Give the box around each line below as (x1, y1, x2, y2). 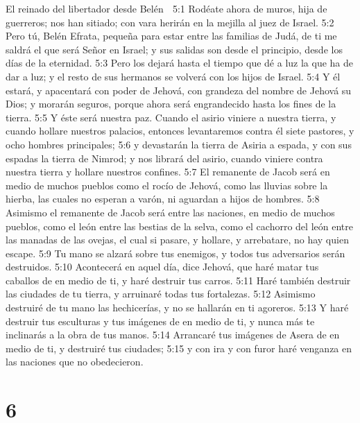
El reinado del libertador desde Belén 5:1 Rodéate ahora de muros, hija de (6, 1, 327, 15)
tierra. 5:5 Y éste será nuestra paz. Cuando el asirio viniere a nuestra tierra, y (6, 110, 336, 124)
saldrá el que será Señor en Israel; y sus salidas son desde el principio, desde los (6, 42, 343, 56)
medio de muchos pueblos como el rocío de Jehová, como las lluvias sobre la (6, 178, 328, 192)
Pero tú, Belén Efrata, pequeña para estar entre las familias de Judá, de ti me (6, 28, 337, 43)
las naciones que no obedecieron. (6, 354, 144, 369)
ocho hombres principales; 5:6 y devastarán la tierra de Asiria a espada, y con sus (6, 137, 352, 151)
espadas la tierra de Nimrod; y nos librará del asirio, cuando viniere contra (6, 150, 323, 165)
